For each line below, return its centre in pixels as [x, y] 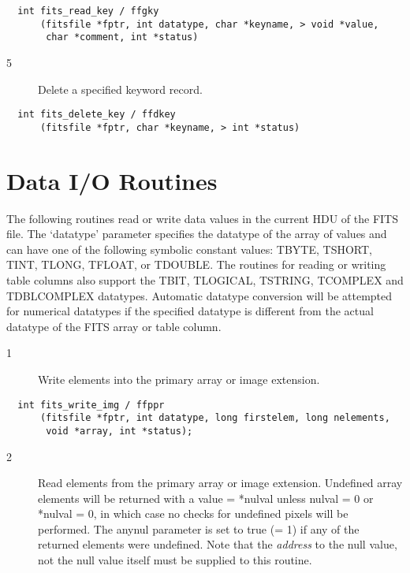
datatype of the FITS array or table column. [114, 326]
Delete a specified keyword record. [120, 89]
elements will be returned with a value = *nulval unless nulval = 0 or [206, 498]
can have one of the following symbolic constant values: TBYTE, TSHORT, [189, 249]
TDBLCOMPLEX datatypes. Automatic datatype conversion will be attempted [199, 295]
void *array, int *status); [119, 431]
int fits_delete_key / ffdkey [97, 115]
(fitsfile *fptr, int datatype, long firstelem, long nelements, [215, 418]
